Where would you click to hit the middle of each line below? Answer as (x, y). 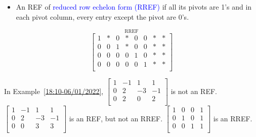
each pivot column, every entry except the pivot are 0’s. (102, 16)
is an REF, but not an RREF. (116, 118)
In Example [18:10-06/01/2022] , (54, 91)
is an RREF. (233, 118)
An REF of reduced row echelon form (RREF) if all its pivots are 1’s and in (134, 7)
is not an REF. (194, 91)
